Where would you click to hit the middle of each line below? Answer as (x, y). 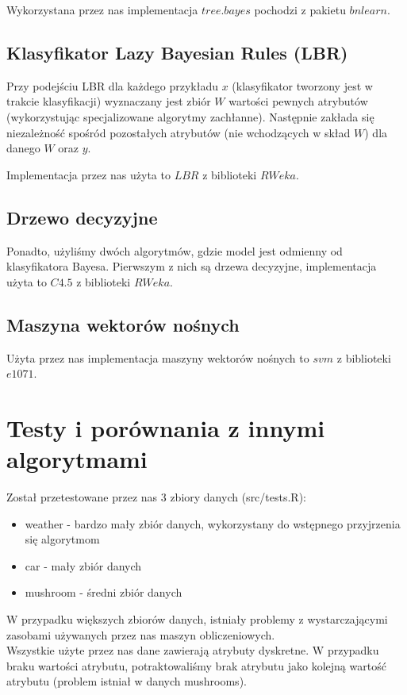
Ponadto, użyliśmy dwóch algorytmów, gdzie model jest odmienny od (175, 250)
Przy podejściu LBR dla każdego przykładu (112, 85)
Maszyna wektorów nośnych (123, 324)
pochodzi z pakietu (300, 10)
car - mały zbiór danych (83, 565)
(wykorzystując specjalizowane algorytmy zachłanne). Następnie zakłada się (190, 116)
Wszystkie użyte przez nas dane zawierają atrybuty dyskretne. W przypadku (193, 650)
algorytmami (77, 459)
